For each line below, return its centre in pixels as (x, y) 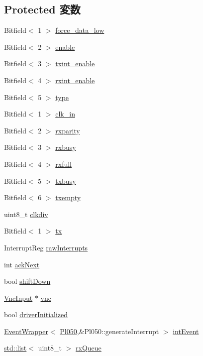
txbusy (66, 180)
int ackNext (22, 264)
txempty (68, 197)
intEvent (186, 331)
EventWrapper (26, 331)
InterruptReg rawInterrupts (46, 247)
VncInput (18, 297)
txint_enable (75, 63)
